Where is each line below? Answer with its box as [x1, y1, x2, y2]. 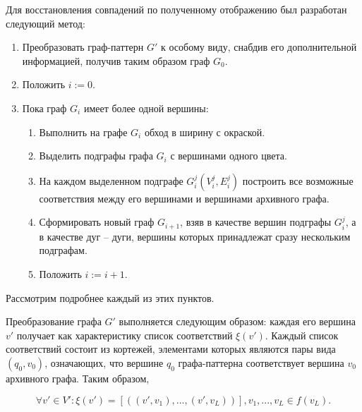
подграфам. [39, 243, 88, 257]
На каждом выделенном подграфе [39, 173, 183, 188]
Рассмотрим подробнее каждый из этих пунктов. [6, 290, 215, 305]
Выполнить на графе [39, 124, 128, 139]
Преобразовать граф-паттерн [22, 40, 144, 54]
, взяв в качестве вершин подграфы [180, 214, 332, 229]
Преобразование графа [6, 314, 102, 329]
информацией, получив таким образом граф [22, 53, 210, 68]
